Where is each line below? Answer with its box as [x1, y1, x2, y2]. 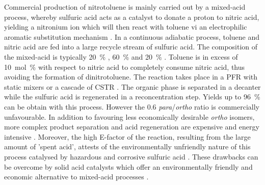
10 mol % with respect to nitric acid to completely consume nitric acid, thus [4, 61, 245, 72]
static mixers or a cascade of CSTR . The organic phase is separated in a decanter [4, 81, 261, 92]
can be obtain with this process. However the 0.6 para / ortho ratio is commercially [4, 101, 259, 112]
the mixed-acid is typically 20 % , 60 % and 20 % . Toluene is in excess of [4, 51, 238, 62]
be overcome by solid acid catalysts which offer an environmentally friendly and [4, 161, 253, 172]
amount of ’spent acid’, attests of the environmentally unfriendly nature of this [4, 141, 251, 152]
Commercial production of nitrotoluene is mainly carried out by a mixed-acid [4, 2, 246, 12]
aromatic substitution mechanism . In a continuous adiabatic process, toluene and [4, 31, 260, 42]
